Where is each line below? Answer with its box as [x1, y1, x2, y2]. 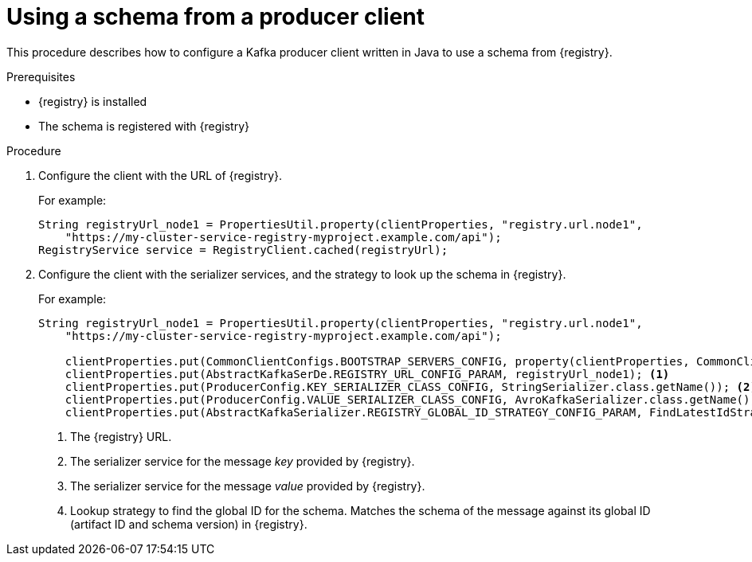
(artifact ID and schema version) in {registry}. [70, 517, 307, 531]
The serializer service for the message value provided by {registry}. [70, 478, 425, 493]
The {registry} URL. [70, 429, 172, 443]
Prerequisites [6, 69, 76, 84]
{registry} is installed [38, 94, 147, 108]
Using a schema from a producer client [6, 3, 425, 30]
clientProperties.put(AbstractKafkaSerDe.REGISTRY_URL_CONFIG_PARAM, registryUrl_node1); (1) [65, 367, 670, 381]
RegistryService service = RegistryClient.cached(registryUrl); [38, 243, 448, 256]
